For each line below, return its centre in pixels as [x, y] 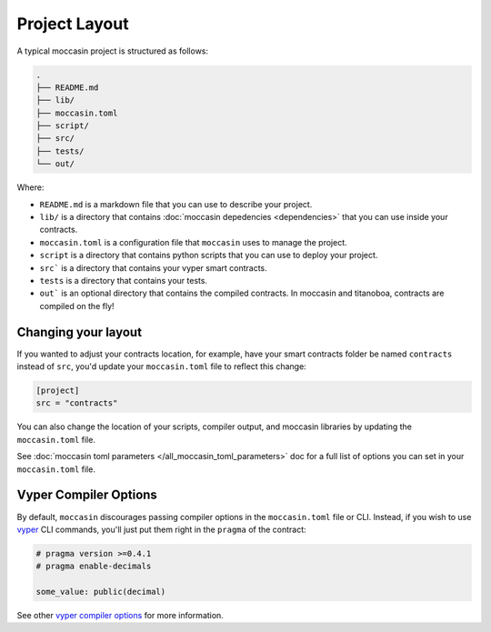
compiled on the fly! [77, 306]
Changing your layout [80, 332]
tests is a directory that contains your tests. [124, 280]
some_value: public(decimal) [101, 592]
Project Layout [73, 24]
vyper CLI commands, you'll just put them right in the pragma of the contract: [161, 529]
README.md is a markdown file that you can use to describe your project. [176, 204]
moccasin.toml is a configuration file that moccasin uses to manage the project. [193, 242]
